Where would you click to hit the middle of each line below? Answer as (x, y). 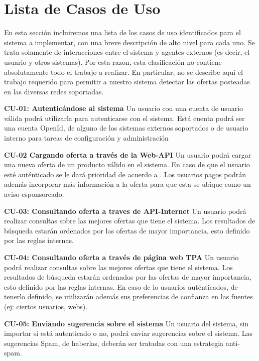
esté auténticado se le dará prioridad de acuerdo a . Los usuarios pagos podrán (125, 174)
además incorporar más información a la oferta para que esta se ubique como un (127, 184)
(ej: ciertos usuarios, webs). (46, 306)
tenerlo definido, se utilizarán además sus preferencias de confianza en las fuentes (128, 296)
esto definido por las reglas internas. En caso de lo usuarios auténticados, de (121, 286)
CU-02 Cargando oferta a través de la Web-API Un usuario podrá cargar (128, 154)
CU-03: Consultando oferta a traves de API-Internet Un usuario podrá (125, 211)
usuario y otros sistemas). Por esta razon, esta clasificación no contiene (113, 62)
